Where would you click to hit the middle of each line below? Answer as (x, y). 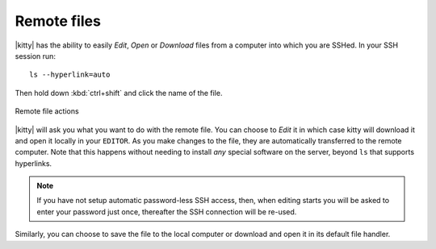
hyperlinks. (34, 163)
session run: (36, 56)
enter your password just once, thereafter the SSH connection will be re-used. (167, 212)
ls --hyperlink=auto (70, 75)
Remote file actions (47, 111)
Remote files (58, 21)
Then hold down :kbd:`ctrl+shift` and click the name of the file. (119, 93)
